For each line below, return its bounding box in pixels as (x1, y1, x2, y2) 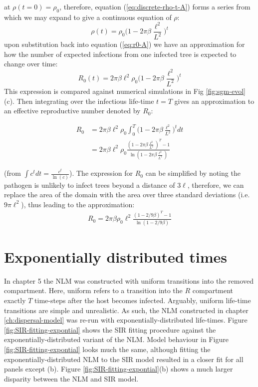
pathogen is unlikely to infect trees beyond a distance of (4, 179, 175, 190)
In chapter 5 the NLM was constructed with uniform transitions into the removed (4, 275, 254, 286)
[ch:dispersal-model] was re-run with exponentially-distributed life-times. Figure (4, 315, 248, 325)
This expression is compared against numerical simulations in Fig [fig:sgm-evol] (4, 85, 246, 96)
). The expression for (69, 168, 133, 178)
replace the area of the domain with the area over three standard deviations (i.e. (4, 189, 250, 200)
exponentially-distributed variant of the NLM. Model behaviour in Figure (4, 334, 229, 345)
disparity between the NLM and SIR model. (4, 373, 139, 384)
